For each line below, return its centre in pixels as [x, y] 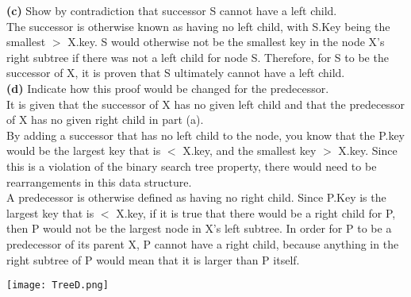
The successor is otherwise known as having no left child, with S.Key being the [198, 26]
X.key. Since [368, 150]
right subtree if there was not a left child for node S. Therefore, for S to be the [198, 57]
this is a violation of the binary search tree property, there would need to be [192, 166]
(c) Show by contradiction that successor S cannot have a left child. [172, 10]
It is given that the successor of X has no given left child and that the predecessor [205, 104]
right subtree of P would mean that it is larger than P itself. [153, 259]
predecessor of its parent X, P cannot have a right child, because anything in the [203, 243]
